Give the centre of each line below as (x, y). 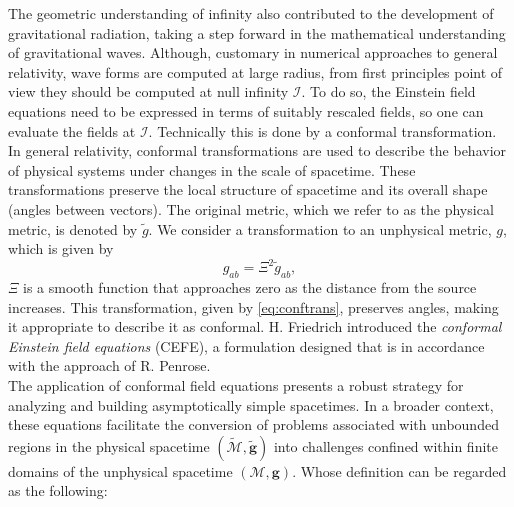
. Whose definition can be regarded (399, 470)
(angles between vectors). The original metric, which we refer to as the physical (251, 208)
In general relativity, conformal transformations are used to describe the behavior (257, 150)
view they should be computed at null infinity (148, 91)
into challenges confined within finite (385, 445)
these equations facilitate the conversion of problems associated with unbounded (253, 424)
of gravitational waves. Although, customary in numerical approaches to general (253, 52)
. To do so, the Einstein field (388, 91)
